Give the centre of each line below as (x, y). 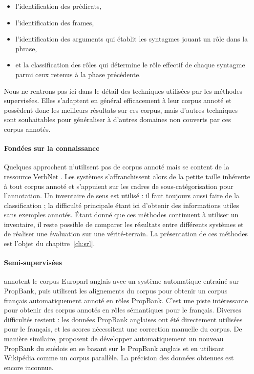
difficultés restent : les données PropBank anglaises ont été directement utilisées (123, 319)
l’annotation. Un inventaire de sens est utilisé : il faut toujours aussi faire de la (122, 196)
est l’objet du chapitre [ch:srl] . (50, 243)
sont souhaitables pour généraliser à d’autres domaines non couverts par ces (117, 119)
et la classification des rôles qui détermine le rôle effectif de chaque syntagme (130, 65)
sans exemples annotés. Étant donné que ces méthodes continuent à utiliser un (121, 215)
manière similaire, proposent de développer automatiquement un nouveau (114, 339)
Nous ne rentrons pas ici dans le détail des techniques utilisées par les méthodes (123, 91)
